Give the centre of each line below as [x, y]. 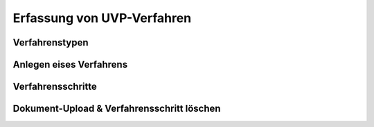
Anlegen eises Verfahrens [70, 65]
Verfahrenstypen [51, 42]
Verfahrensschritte [55, 87]
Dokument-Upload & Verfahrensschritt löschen [117, 109]
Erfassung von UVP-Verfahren [102, 18]
